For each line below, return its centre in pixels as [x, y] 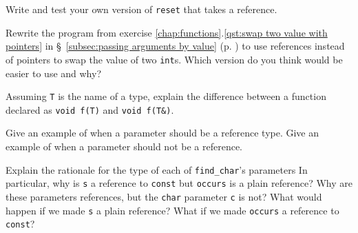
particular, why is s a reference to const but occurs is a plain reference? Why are [179, 183]
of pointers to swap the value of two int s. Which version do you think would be [174, 59]
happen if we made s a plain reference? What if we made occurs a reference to [172, 210]
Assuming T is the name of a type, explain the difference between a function [166, 96]
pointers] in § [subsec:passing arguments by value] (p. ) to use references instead [175, 46]
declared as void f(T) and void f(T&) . [90, 109]
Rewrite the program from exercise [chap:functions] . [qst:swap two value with [167, 32]
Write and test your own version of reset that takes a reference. [141, 9]
